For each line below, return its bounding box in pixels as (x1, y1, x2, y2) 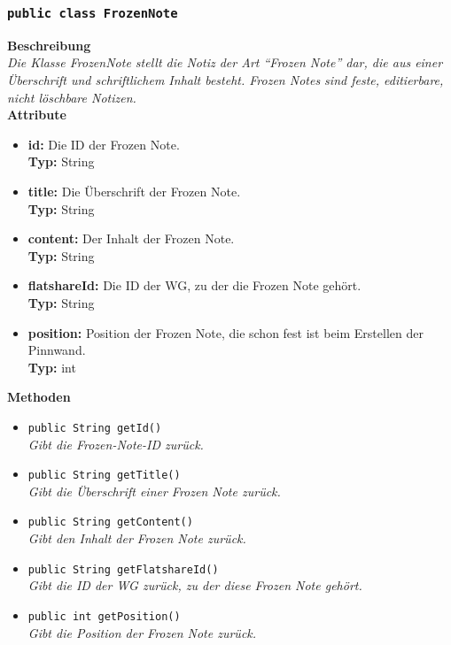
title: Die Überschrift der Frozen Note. (27, 181, 241, 200)
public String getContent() (27, 516, 193, 529)
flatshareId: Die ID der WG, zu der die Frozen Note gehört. (27, 276, 362, 295)
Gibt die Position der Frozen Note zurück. (27, 623, 257, 641)
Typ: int (27, 357, 76, 376)
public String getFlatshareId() (27, 563, 219, 576)
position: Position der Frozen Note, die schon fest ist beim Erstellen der (27, 323, 424, 342)
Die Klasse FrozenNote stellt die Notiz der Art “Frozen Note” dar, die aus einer (7, 53, 443, 72)
